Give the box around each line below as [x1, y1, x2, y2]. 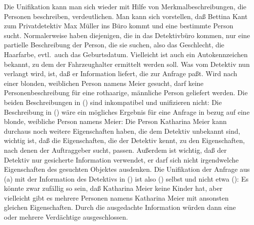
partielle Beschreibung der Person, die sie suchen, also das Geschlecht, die [4, 40, 225, 50]
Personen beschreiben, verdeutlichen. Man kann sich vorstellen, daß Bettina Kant [4, 11, 248, 21]
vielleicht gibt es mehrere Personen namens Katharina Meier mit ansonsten [4, 192, 229, 203]
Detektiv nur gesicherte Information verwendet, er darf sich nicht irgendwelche [4, 154, 239, 164]
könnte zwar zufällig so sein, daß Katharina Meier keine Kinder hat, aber [4, 183, 223, 193]
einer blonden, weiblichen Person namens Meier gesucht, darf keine [4, 78, 204, 88]
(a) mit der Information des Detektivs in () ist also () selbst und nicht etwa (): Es [4, 173, 249, 184]
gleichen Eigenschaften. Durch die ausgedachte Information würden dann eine [4, 202, 236, 212]
